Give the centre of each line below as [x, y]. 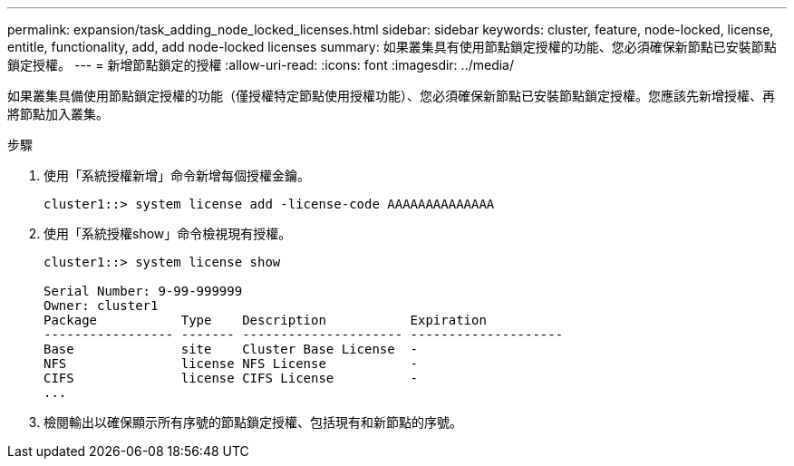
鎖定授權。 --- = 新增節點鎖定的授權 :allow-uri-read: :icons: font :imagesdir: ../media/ [261, 65]
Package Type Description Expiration [265, 320]
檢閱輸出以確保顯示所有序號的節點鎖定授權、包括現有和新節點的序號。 [253, 422]
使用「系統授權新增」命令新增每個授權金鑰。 [177, 175]
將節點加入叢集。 [58, 114]
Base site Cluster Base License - [231, 349]
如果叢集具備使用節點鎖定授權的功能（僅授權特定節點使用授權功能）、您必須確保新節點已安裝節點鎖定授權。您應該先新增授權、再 [391, 96]
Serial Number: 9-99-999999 [143, 291]
